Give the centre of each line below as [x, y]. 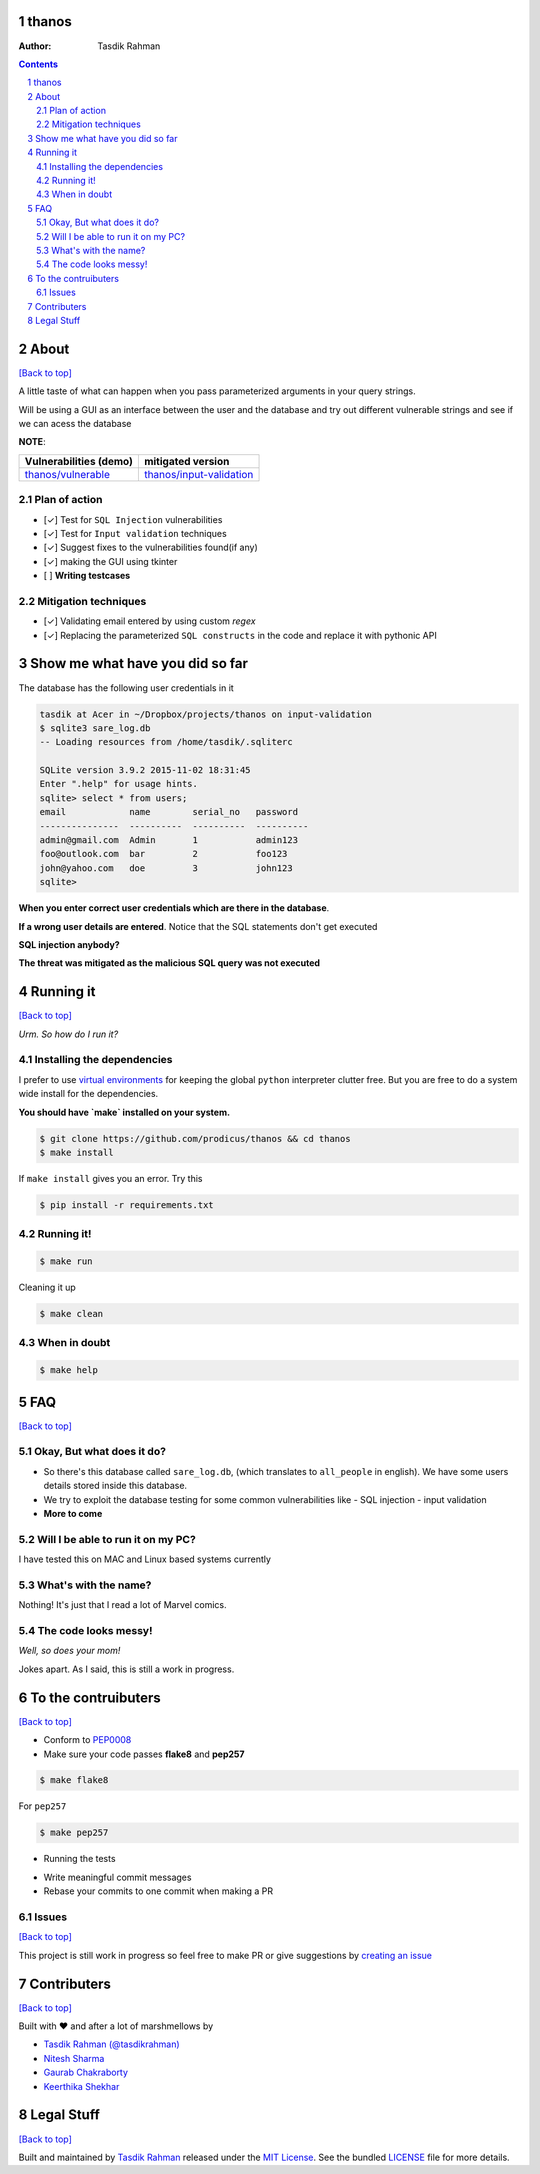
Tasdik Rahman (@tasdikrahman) [111, 2044]
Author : [35, 46]
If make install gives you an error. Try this [110, 1178]
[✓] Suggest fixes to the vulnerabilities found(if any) [151, 547]
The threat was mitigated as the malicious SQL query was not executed [169, 963]
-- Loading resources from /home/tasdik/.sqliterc [166, 742]
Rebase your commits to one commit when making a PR [158, 1891]
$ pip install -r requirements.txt [126, 1204]
